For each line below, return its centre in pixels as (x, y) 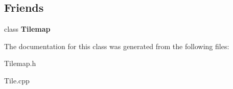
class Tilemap (27, 29)
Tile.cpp (17, 80)
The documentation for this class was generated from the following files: (117, 46)
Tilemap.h (20, 63)
